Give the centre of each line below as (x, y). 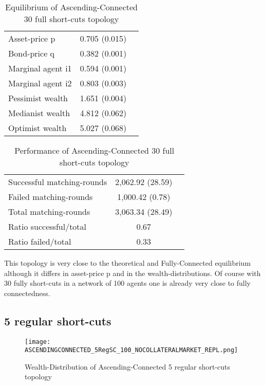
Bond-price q (32, 53)
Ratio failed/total (40, 241)
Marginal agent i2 (40, 83)
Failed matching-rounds (51, 197)
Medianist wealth (39, 113)
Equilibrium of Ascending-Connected (72, 7)
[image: (38, 342)
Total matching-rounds (49, 212)
